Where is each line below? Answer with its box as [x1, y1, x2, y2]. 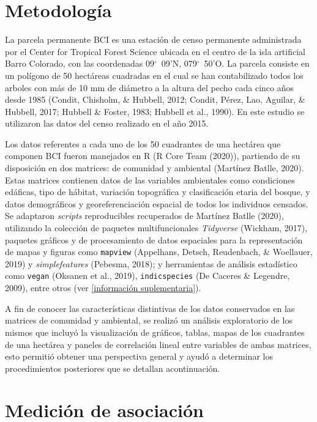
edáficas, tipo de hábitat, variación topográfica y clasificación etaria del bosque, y [5, 185, 310, 198]
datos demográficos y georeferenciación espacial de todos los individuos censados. [5, 197, 308, 210]
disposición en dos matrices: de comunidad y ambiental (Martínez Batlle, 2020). [5, 161, 304, 174]
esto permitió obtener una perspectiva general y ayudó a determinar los [5, 350, 273, 363]
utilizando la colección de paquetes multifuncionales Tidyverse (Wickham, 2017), [5, 221, 308, 234]
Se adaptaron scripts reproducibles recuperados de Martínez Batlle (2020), [5, 209, 284, 222]
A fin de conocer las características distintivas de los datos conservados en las [5, 302, 295, 314]
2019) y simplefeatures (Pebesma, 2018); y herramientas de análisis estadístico [5, 257, 297, 270]
